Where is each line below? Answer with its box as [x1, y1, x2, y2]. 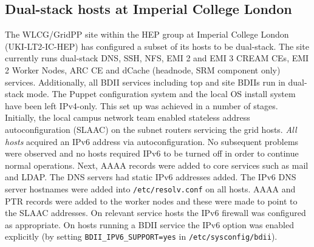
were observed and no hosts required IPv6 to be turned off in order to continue [5, 147, 299, 160]
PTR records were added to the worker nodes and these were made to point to [5, 194, 298, 207]
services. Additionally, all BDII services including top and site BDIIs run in [5, 75, 285, 88]
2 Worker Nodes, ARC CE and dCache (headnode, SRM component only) [5, 63, 281, 76]
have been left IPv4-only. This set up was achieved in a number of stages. [5, 99, 278, 112]
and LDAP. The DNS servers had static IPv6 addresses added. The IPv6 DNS [5, 171, 296, 183]
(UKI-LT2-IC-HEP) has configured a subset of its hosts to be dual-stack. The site [5, 39, 309, 52]
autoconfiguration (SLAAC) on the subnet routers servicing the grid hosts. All [5, 123, 297, 135]
